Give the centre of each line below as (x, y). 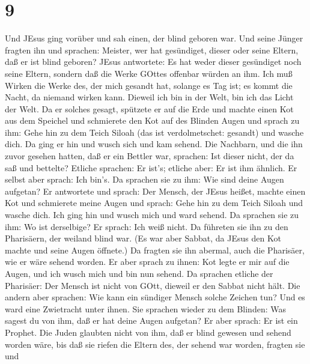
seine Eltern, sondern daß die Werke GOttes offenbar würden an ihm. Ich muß (149, 73)
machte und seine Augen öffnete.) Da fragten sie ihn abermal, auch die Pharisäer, (155, 250)
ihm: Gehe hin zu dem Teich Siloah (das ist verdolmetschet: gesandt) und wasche (154, 132)
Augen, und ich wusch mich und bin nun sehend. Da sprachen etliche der (139, 273)
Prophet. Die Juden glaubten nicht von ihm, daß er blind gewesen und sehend (148, 332)
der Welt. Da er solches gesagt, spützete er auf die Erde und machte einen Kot (149, 108)
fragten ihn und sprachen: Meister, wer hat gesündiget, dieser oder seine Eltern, (152, 50)
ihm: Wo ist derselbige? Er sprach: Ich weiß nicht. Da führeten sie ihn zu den (147, 226)
